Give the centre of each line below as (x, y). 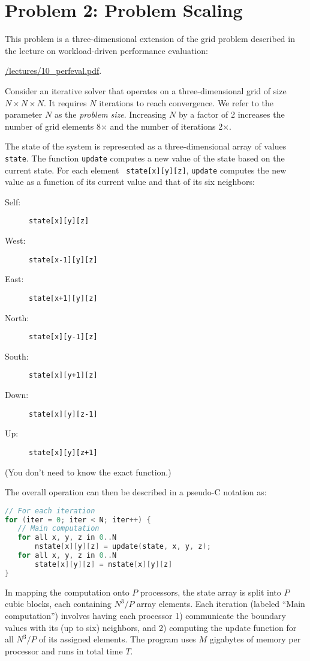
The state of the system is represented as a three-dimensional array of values (146, 146)
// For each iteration (50, 511)
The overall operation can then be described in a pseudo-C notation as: (136, 492)
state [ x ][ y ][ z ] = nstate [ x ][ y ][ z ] (104, 564)
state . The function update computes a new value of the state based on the (145, 158)
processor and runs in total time (64, 650)
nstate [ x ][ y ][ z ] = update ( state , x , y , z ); (123, 547)
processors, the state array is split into (211, 592)
